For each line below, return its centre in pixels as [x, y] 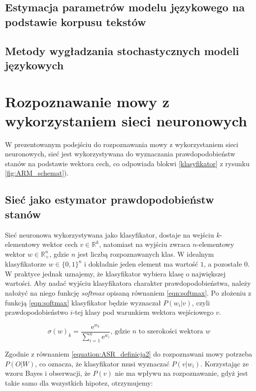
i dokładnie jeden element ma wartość [141, 264]
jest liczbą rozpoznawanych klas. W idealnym [146, 254]
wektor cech [60, 244]
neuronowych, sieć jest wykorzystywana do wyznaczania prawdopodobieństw [120, 154]
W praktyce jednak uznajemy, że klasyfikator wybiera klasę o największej [115, 273]
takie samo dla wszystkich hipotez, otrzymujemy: [79, 382]
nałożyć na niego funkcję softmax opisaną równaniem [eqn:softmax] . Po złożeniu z [128, 293]
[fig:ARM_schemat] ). [37, 173]
